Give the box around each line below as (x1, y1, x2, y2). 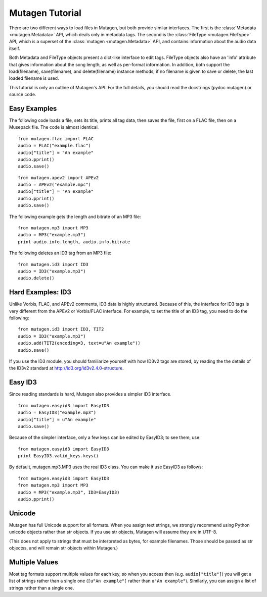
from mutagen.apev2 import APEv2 (18, 175, 99, 180)
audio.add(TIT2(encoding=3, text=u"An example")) (18, 340, 141, 346)
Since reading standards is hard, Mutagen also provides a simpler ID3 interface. (9, 391, 172, 397)
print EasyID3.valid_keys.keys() (18, 453, 99, 459)
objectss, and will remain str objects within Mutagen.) (9, 545, 118, 551)
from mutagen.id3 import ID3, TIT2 (18, 326, 104, 332)
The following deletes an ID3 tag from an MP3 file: (9, 250, 112, 256)
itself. (9, 45, 21, 52)
